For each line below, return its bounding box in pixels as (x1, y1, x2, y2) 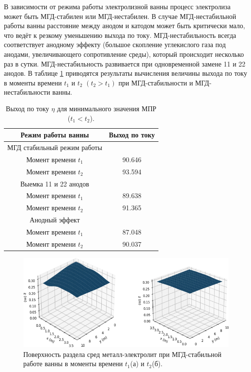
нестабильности (4, 87, 50, 97)
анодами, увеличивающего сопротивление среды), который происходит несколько (4, 49, 244, 59)
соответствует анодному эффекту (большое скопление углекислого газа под (4, 39, 226, 50)
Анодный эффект (30, 215, 80, 225)
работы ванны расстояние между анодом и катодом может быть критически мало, (4, 20, 245, 31)
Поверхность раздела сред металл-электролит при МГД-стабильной (23, 349, 221, 359)
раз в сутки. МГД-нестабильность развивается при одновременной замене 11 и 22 (4, 58, 246, 68)
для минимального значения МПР (57, 103, 157, 113)
